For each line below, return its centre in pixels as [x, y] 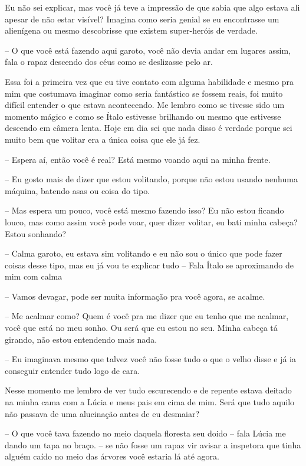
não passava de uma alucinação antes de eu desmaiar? [102, 413]
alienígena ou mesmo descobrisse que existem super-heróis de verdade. [131, 30]
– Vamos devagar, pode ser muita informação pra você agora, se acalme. [135, 296]
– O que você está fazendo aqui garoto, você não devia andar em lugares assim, [148, 50]
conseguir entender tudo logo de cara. [73, 370]
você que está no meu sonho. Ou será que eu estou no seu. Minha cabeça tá [141, 328]
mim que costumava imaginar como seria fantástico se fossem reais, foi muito [144, 93]
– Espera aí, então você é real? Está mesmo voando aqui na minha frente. [138, 159]
